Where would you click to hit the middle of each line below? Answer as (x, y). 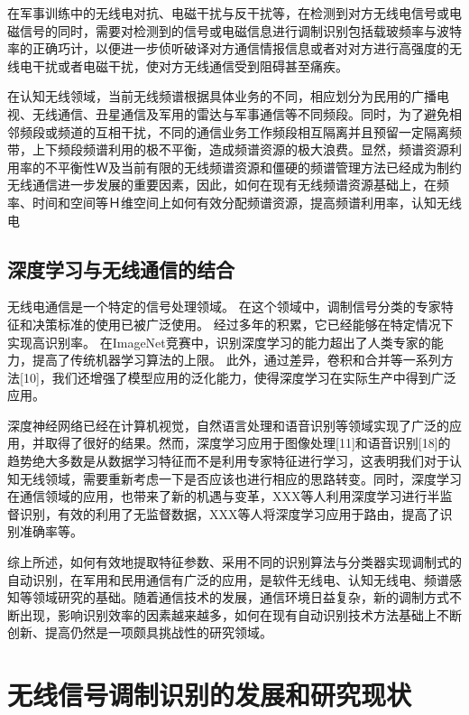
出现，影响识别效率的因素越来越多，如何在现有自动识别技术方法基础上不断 (240, 614)
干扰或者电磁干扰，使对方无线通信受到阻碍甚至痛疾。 (190, 65)
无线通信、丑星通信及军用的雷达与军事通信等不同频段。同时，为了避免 (240, 113)
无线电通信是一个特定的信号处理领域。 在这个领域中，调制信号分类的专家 (224, 306)
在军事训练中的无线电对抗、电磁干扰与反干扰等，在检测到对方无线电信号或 (228, 13)
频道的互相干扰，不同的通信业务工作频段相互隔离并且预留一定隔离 (253, 131)
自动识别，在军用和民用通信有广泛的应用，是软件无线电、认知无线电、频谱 (228, 579)
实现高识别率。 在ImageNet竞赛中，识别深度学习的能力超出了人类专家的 (219, 342)
